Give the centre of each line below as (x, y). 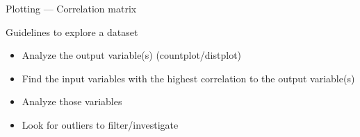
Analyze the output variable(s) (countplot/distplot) (132, 55)
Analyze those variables (72, 101)
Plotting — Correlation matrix (71, 8)
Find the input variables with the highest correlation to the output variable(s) (188, 78)
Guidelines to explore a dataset (72, 31)
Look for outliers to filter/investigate (100, 124)
